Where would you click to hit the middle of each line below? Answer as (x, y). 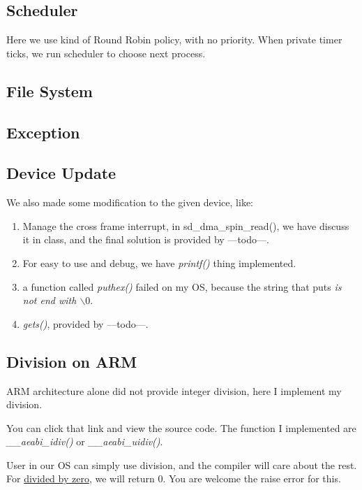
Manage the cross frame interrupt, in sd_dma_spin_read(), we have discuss (186, 225)
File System (50, 91)
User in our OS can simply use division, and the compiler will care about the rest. (182, 464)
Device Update (61, 173)
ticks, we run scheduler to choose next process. (106, 53)
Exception (43, 132)
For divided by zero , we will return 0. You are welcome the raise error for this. (174, 478)
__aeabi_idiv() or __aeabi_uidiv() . (85, 441)
